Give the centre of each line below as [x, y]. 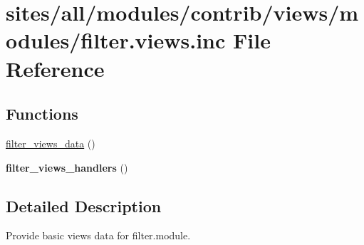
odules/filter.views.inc [116, 40]
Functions [42, 114]
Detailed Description [84, 205]
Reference [55, 68]
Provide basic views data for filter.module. [98, 235]
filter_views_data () [51, 143]
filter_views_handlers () [67, 167]
